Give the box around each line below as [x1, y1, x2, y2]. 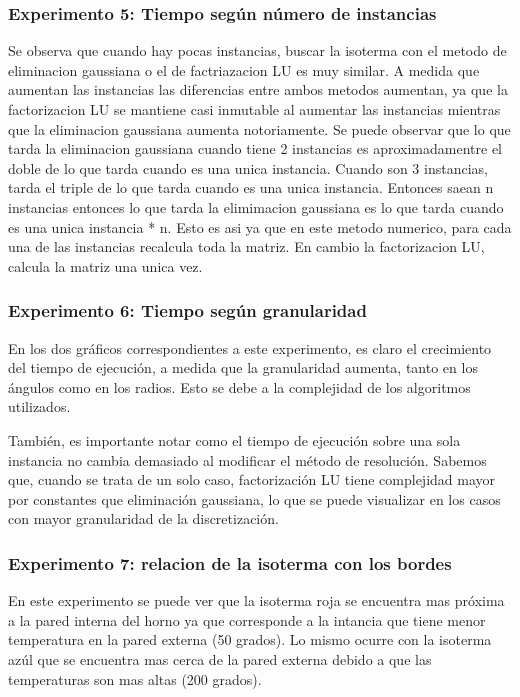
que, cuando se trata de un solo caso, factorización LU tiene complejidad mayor [8, 469, 496, 490]
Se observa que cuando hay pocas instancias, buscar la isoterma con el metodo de [8, 40, 507, 61]
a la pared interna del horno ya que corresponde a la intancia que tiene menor [8, 609, 486, 630]
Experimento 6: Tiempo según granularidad [8, 298, 367, 323]
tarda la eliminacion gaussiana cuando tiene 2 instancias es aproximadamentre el [8, 138, 502, 159]
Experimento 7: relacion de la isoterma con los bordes [8, 550, 452, 575]
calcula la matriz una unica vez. [8, 255, 203, 276]
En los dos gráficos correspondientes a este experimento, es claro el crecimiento [8, 337, 492, 358]
